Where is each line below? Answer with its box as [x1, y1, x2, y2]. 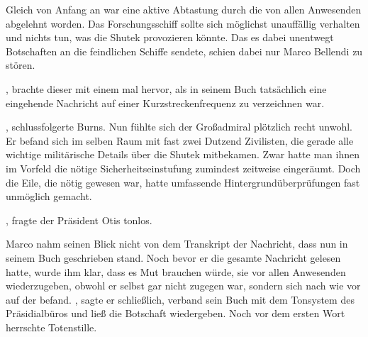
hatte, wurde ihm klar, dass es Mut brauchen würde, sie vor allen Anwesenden [6, 264, 346, 279]
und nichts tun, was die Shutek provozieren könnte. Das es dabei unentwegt [6, 30, 334, 45]
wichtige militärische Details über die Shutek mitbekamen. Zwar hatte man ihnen [6, 147, 360, 162]
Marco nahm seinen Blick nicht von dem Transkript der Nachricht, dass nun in [6, 236, 348, 251]
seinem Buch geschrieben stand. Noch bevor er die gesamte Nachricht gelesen [6, 250, 341, 265]
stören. [6, 57, 35, 72]
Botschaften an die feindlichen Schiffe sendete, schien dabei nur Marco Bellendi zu [6, 43, 363, 58]
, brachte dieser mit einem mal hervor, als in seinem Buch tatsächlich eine [6, 81, 327, 96]
